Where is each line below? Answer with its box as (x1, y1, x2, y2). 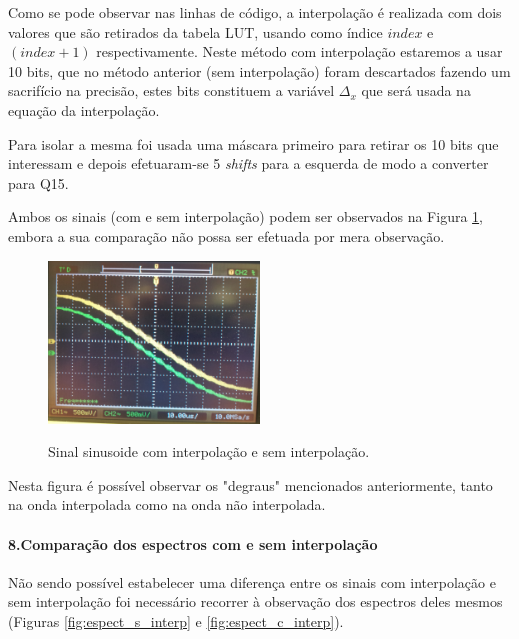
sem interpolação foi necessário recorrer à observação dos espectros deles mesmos (8, 591, 503, 612)
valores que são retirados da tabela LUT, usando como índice (8, 21, 383, 42)
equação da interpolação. (8, 99, 160, 120)
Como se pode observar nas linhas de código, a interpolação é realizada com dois (8, 2, 502, 22)
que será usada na (361, 80, 471, 101)
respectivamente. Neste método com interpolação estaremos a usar (96, 41, 503, 62)
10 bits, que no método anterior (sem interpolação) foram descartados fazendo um (8, 60, 511, 81)
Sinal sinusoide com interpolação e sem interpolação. (48, 441, 370, 462)
